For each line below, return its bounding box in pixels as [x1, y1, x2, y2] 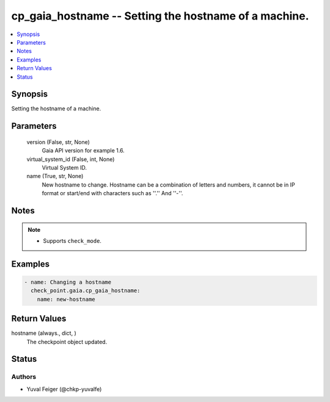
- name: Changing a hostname [24, 278, 112, 285]
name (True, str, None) [26, 173, 84, 180]
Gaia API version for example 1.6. [42, 147, 125, 154]
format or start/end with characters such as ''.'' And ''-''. [42, 190, 183, 197]
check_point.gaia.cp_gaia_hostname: [31, 287, 141, 294]
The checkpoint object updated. [26, 338, 108, 345]
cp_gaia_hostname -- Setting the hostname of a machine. [11, 9, 309, 23]
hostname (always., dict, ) [11, 329, 76, 337]
